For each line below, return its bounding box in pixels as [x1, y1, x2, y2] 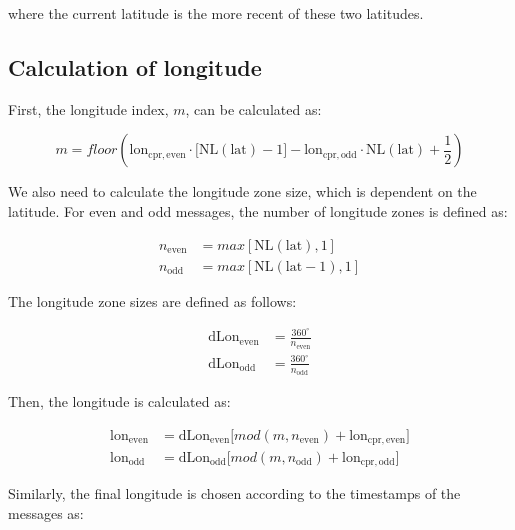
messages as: [8, 503, 84, 524]
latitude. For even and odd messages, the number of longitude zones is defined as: [8, 200, 508, 221]
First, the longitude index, [8, 98, 169, 119]
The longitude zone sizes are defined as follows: [8, 290, 297, 311]
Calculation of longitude [8, 51, 262, 82]
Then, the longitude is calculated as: [8, 390, 231, 411]
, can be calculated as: [185, 98, 322, 119]
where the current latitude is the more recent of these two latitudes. [8, 3, 424, 23]
